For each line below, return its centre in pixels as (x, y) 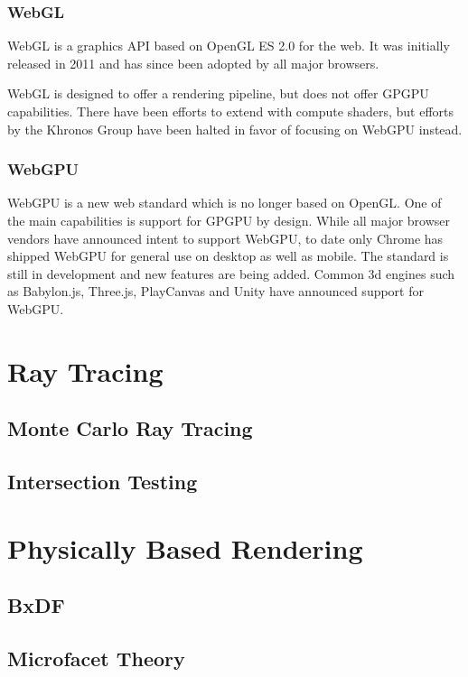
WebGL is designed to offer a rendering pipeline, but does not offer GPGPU (218, 93)
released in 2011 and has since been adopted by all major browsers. (193, 63)
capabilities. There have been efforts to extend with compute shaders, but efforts (231, 111)
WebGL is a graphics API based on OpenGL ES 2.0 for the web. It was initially (229, 46)
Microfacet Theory (96, 658)
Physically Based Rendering (185, 547)
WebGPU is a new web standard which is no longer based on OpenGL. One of (225, 203)
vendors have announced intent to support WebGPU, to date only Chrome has (225, 238)
